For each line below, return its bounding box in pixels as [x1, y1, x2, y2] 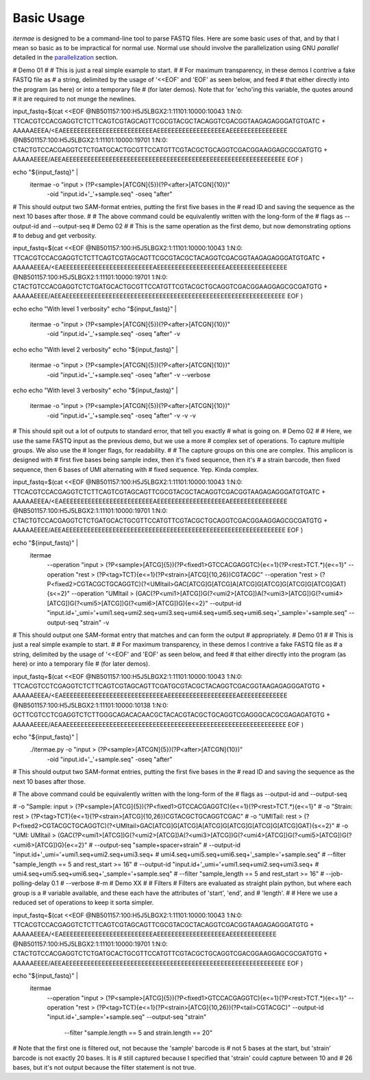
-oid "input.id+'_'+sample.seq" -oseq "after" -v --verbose [47, 370, 211, 379]
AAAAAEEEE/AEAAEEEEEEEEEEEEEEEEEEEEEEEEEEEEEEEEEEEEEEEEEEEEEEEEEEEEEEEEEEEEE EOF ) [12, 720, 304, 728]
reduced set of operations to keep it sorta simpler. [12, 898, 154, 907]
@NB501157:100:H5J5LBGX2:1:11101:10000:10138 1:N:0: [12, 701, 169, 709]
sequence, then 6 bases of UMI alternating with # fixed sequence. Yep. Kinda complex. [12, 465, 259, 473]
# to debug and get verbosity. [12, 231, 97, 239]
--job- [325, 869, 343, 878]
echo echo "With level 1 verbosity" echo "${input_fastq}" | [12, 304, 177, 313]
